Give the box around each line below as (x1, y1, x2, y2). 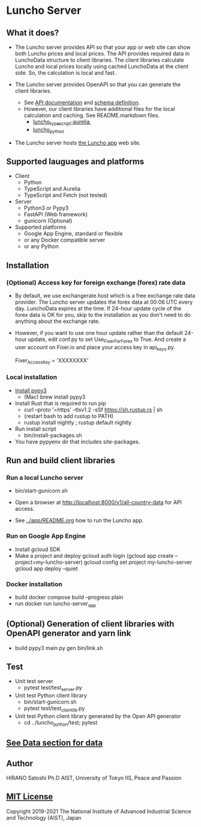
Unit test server (14, 678, 53, 685)
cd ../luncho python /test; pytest (23, 719, 98, 728)
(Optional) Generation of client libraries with (6, 619, 175, 629)
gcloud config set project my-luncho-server (83, 558, 193, 566)
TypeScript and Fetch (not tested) (23, 192, 107, 199)
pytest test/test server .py (23, 684, 82, 693)
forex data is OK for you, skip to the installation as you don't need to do (14, 311, 191, 319)
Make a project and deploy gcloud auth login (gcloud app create (14, 552, 174, 559)
